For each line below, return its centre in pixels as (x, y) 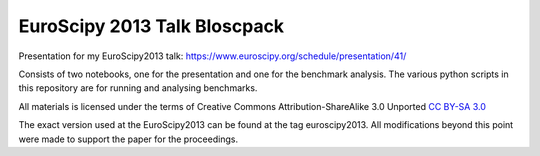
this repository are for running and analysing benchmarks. (138, 88)
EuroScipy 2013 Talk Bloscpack (151, 26)
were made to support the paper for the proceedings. (128, 139)
